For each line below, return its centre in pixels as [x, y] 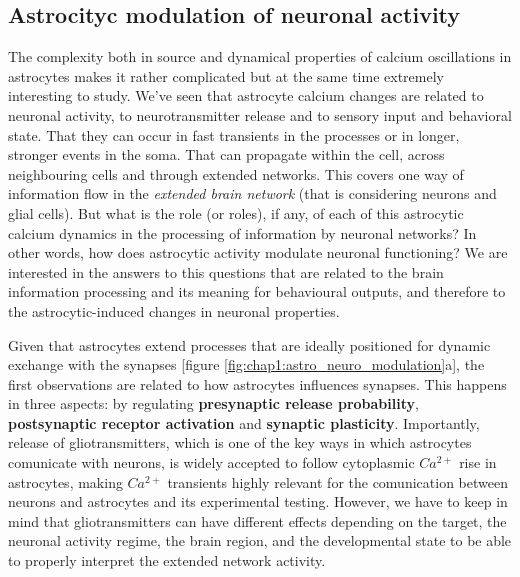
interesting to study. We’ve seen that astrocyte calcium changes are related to [246, 95]
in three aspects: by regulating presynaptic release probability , [213, 403]
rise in [478, 462]
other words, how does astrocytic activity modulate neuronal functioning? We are [258, 252]
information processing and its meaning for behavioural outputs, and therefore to [257, 291]
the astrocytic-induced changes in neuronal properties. [174, 310]
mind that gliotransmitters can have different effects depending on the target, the [257, 520]
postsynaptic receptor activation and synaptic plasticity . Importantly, [244, 422]
